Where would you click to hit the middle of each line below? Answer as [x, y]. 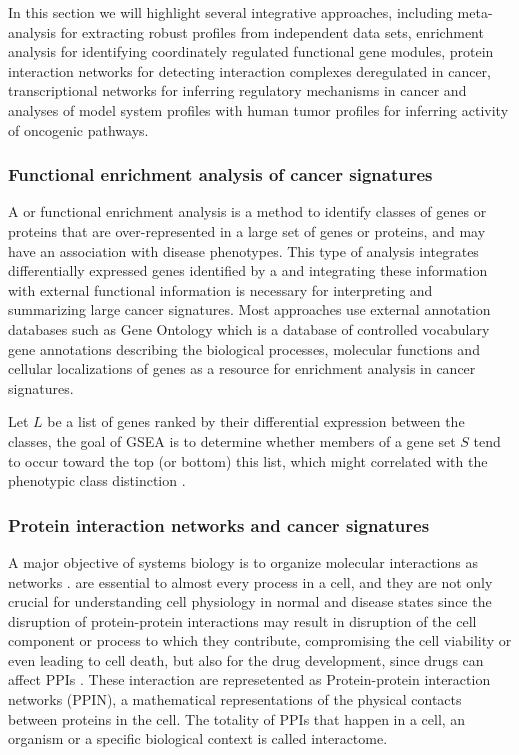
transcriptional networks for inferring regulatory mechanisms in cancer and [237, 90]
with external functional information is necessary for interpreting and [220, 289]
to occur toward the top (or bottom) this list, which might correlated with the [248, 460]
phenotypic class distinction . [97, 480]
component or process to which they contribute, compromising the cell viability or [260, 640]
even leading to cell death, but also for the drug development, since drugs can [246, 659]
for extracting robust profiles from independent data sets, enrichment [272, 31]
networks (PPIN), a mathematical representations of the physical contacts [235, 699]
